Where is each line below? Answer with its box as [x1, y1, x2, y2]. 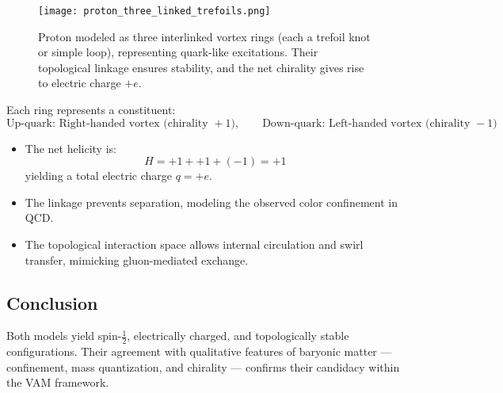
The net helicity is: [25, 139, 116, 156]
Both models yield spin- [6, 327, 122, 344]
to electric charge [38, 74, 121, 91]
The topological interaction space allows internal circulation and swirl [25, 236, 364, 252]
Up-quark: [6, 117, 55, 129]
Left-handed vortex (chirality [329, 117, 471, 129]
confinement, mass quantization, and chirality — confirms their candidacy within [6, 358, 400, 375]
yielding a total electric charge [25, 167, 172, 184]
